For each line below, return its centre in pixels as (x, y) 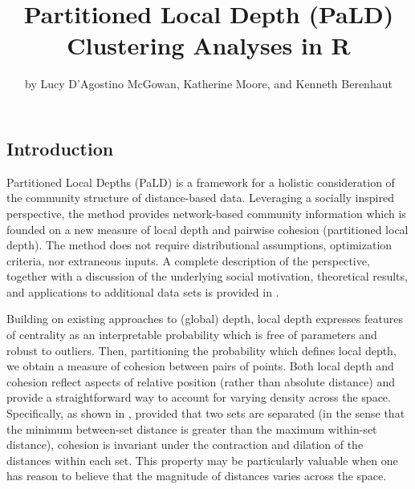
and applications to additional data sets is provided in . (143, 291)
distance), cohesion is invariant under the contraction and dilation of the (185, 445)
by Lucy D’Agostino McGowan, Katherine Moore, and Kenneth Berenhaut (209, 84)
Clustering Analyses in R (209, 45)
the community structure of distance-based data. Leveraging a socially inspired (200, 198)
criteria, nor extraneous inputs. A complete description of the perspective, (188, 260)
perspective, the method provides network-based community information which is (206, 213)
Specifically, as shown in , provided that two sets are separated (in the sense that (206, 413)
